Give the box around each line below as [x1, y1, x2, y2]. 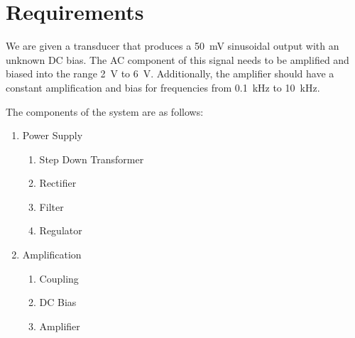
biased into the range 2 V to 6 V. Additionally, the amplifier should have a [6, 66, 334, 81]
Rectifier [39, 175, 77, 190]
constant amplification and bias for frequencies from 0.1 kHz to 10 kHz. [6, 80, 320, 94]
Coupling [39, 271, 79, 285]
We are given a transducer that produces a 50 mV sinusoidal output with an [6, 38, 339, 53]
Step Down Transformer [39, 151, 144, 166]
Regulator [39, 223, 82, 238]
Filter [39, 199, 64, 214]
